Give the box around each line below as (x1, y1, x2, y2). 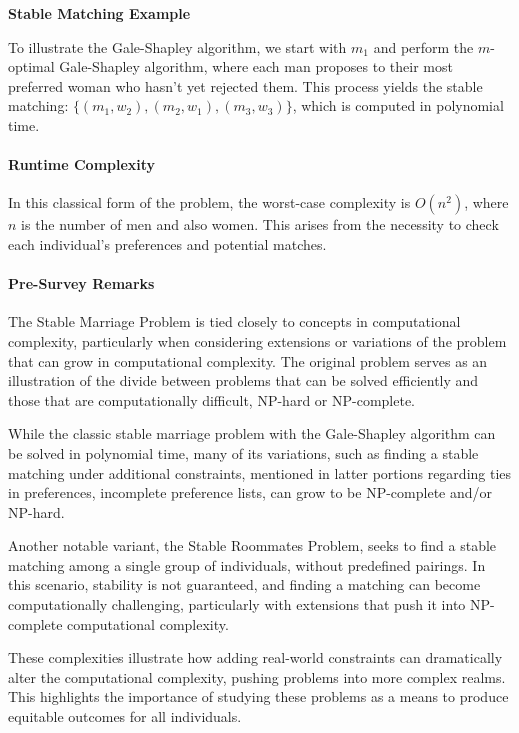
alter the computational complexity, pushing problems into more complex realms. (8, 666, 506, 687)
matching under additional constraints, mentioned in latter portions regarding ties (8, 462, 512, 483)
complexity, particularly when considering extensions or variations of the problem (8, 330, 507, 351)
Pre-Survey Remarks (8, 273, 155, 294)
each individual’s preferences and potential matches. (8, 233, 327, 254)
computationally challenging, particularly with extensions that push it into (8, 594, 466, 615)
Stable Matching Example (8, 3, 191, 23)
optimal (8, 56, 55, 77)
